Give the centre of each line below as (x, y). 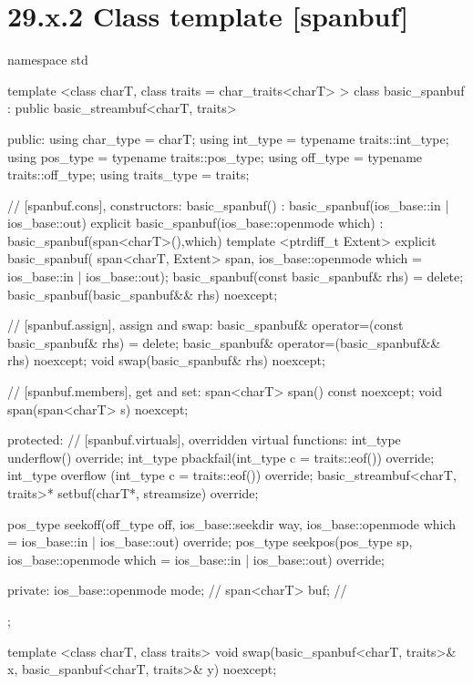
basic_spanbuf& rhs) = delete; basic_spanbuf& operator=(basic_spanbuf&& (224, 342)
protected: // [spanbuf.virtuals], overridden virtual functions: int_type (204, 440)
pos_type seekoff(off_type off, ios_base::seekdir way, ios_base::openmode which (232, 523)
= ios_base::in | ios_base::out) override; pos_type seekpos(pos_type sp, (210, 542)
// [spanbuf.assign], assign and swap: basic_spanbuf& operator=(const (206, 325)
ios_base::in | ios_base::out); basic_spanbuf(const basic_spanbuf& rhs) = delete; (236, 276)
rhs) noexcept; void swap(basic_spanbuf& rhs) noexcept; (166, 360)
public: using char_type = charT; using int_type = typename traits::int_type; (228, 138)
